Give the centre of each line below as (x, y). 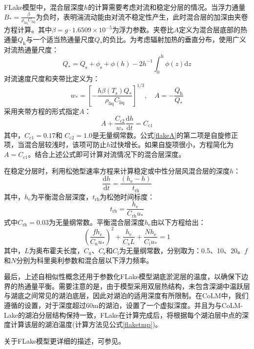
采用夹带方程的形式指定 (42, 111)
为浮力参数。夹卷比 (143, 30)
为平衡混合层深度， (62, 196)
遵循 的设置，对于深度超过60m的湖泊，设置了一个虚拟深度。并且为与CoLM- (124, 305)
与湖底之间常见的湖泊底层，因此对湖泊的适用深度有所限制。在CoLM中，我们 (126, 295)
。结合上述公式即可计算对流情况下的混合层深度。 (107, 154)
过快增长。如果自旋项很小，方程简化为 (172, 144)
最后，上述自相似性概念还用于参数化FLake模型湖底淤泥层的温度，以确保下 (123, 276)
